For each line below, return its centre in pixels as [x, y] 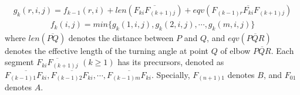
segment [19, 62]
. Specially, [171, 74]
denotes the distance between [121, 37]
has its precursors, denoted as [171, 62]
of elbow [235, 50]
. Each [282, 50]
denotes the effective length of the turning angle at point [107, 50]
